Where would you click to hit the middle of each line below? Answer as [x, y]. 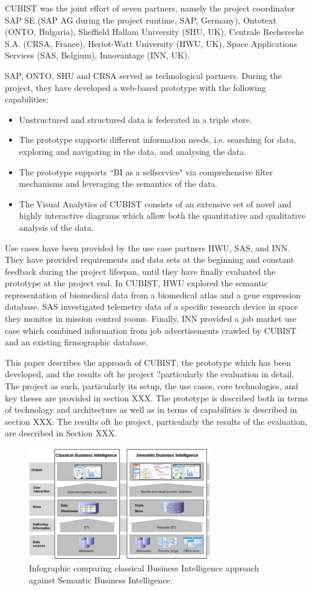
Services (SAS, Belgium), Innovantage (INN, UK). [98, 55]
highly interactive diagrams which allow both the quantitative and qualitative [162, 215]
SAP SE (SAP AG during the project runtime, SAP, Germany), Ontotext [141, 20]
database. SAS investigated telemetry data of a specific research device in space [151, 306]
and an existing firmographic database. [76, 342]
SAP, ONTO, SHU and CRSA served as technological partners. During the [143, 75]
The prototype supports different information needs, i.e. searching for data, [157, 140]
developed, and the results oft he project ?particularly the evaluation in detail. [150, 374]
